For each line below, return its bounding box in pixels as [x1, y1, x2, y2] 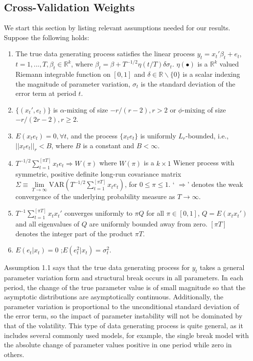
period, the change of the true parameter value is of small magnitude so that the [4, 282, 246, 292]
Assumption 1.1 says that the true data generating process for [4, 262, 190, 272]
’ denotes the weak [187, 179, 243, 189]
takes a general [200, 262, 245, 272]
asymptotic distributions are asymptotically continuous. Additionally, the [4, 292, 224, 302]
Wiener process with [173, 158, 234, 168]
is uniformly [140, 130, 176, 140]
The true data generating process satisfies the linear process [15, 48, 195, 59]
